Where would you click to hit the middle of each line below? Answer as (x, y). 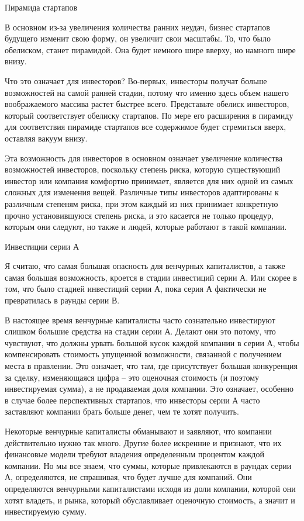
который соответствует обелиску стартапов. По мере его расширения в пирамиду (149, 115)
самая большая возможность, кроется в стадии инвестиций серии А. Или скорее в (151, 277)
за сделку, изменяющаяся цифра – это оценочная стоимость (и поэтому (132, 377)
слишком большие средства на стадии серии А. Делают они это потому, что (140, 331)
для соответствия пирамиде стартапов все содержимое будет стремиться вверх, (146, 127)
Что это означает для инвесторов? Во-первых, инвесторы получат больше (136, 80)
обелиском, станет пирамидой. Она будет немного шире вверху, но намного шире (150, 49)
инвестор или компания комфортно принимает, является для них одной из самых (149, 180)
